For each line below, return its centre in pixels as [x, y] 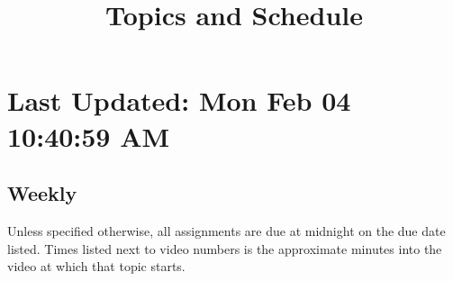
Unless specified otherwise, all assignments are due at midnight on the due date [226, 230]
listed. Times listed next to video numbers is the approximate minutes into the [225, 248]
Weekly [42, 193]
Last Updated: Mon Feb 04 [179, 100]
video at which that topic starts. [96, 266]
